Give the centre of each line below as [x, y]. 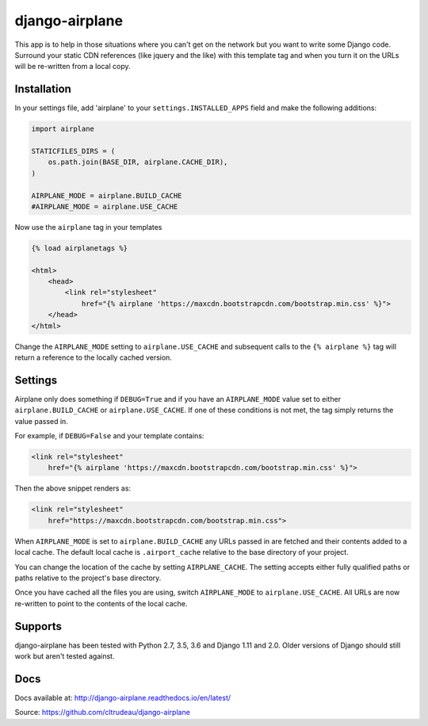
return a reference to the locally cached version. [93, 357]
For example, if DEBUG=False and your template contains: [109, 436]
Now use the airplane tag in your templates [88, 227]
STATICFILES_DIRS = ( [73, 151]
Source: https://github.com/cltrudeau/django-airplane [102, 713]
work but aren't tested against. [65, 656]
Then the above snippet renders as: [73, 488]
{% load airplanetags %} [80, 248]
